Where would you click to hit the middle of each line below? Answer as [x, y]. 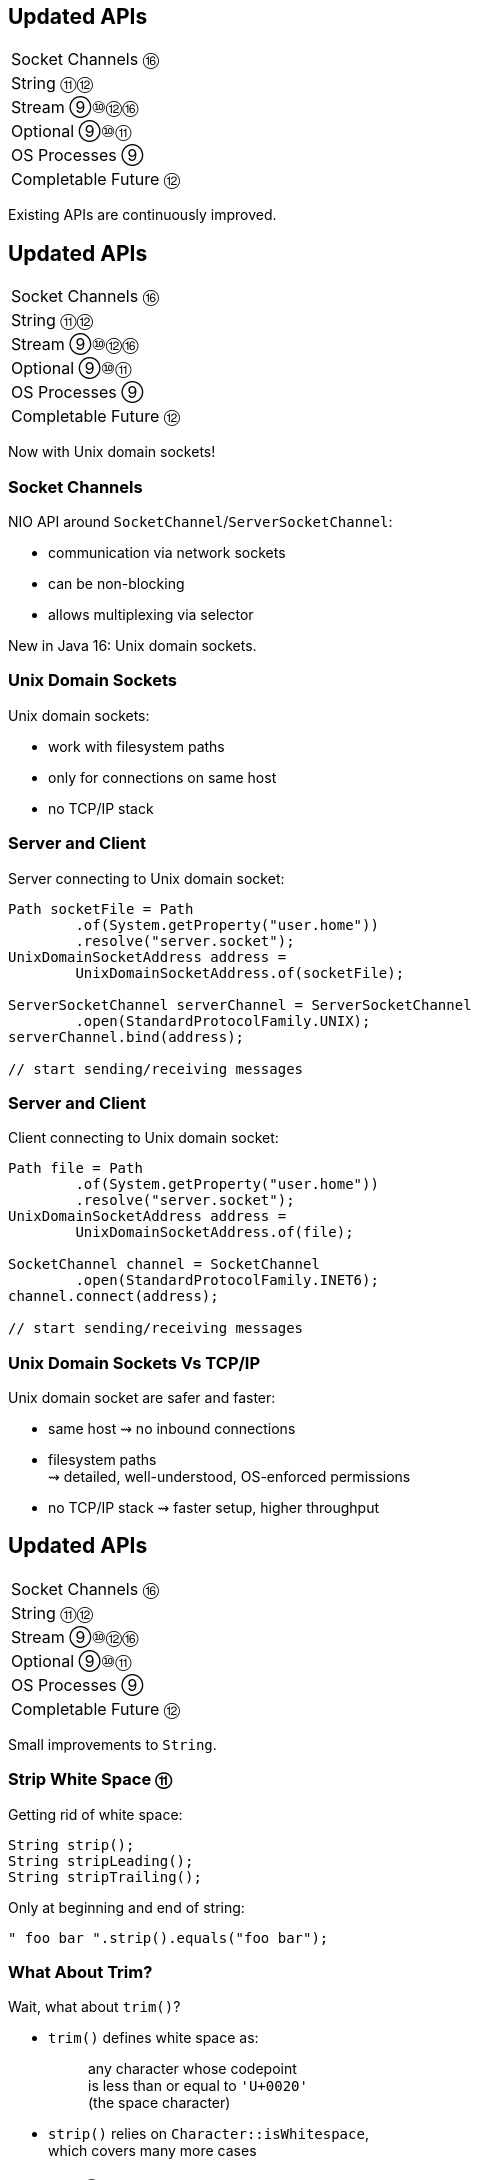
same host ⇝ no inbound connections [172, 1429]
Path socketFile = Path [101, 908]
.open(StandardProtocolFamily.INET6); [227, 1280]
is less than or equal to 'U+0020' [198, 2086]
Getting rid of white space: [95, 1814]
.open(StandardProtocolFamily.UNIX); [223, 1020]
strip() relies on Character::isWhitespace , [208, 2134]
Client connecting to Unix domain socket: [143, 1138]
